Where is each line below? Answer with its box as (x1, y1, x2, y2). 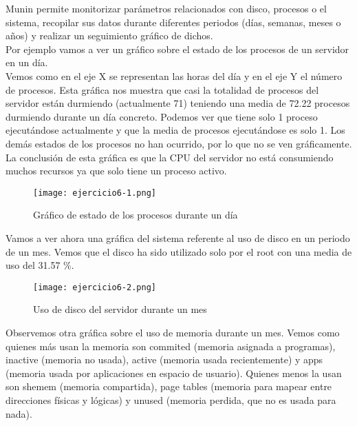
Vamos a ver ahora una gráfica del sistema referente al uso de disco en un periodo (6, 230, 350, 245)
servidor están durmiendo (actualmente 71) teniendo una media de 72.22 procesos (6, 96, 350, 110)
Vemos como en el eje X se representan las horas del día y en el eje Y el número (6, 68, 343, 83)
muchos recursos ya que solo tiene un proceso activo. (6, 163, 227, 178)
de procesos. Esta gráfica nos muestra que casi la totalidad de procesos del (6, 82, 319, 97)
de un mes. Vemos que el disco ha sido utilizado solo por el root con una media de (6, 244, 352, 258)
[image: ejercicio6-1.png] (33, 187, 156, 198)
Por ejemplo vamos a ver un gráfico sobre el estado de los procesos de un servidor (6, 41, 349, 56)
